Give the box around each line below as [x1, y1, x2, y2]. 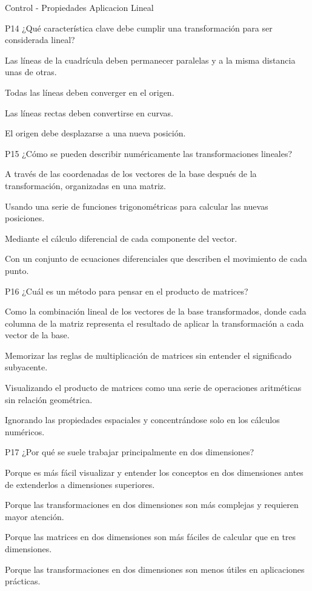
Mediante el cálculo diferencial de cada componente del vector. [5, 232, 237, 244]
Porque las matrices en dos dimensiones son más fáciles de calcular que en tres [5, 530, 296, 543]
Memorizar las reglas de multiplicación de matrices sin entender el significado [5, 349, 292, 361]
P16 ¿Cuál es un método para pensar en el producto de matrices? [5, 284, 248, 297]
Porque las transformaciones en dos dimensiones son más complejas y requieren [5, 498, 299, 511]
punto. [5, 264, 29, 276]
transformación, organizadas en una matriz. [5, 179, 166, 192]
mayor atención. [5, 510, 64, 523]
